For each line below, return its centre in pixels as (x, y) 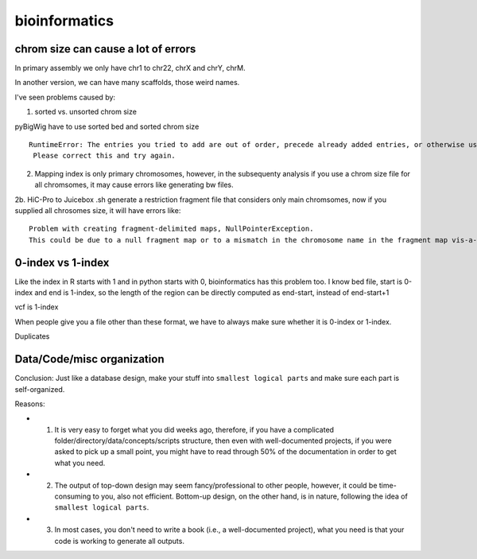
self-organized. (40, 389)
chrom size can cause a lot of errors (105, 49)
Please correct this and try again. (105, 156)
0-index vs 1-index (62, 262)
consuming (73, 496)
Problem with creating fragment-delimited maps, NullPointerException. (171, 229)
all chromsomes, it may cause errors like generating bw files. (134, 185)
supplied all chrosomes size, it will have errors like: (98, 210)
